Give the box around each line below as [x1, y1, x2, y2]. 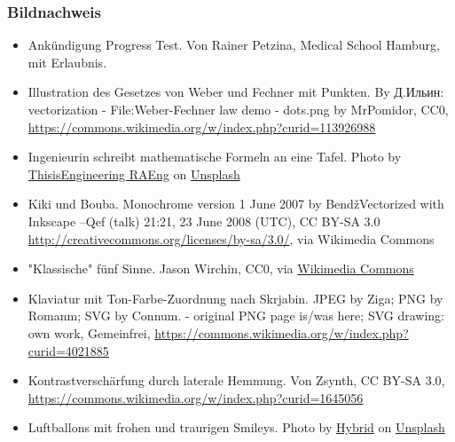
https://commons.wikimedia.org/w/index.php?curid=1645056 [27, 388, 364, 406]
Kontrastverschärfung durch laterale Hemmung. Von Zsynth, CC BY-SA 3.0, [27, 371, 445, 390]
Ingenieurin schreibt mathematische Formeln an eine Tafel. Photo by [27, 147, 402, 166]
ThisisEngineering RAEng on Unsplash [27, 164, 240, 183]
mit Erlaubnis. [27, 52, 107, 71]
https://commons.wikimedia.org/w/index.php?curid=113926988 [27, 117, 376, 136]
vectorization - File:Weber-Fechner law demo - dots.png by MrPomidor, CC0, [27, 100, 449, 118]
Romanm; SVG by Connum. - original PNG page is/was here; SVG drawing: [27, 306, 444, 325]
